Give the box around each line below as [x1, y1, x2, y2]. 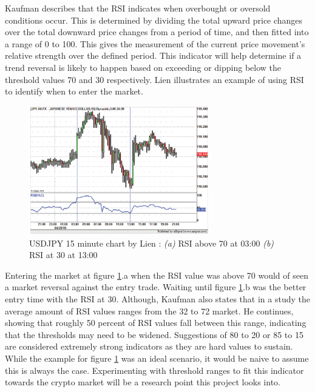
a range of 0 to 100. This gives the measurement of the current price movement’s [5, 37, 305, 50]
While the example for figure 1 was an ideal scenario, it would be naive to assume [5, 351, 309, 364]
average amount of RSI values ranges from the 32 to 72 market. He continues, [5, 304, 294, 317]
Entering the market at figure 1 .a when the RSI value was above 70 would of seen [5, 268, 308, 281]
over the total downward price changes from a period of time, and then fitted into [5, 25, 309, 38]
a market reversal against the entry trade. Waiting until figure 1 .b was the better [5, 281, 307, 293]
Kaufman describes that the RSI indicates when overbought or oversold [5, 2, 271, 14]
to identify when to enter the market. [5, 85, 143, 98]
